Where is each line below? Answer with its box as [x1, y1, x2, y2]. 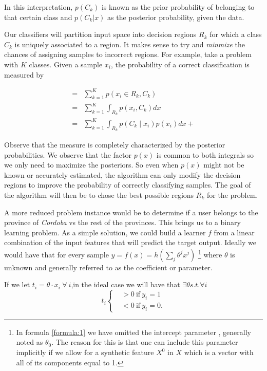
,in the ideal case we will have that [71, 279, 180, 290]
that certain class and [4, 11, 72, 22]
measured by [4, 69, 44, 80]
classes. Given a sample [29, 59, 103, 69]
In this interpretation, [4, 2, 73, 12]
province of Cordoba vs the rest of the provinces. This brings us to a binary [4, 217, 241, 228]
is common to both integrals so [156, 149, 254, 160]
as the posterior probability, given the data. [107, 11, 244, 22]
